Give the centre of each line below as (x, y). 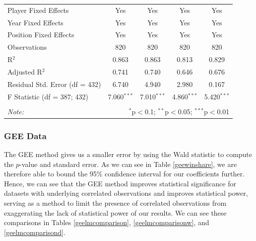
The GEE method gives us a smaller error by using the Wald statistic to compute (128, 154)
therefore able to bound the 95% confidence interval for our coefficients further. (124, 174)
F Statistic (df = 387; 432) (48, 96)
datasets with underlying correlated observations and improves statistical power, (126, 193)
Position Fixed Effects (41, 35)
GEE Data (25, 135)
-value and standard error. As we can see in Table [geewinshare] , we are (128, 164)
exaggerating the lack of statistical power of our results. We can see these (115, 212)
